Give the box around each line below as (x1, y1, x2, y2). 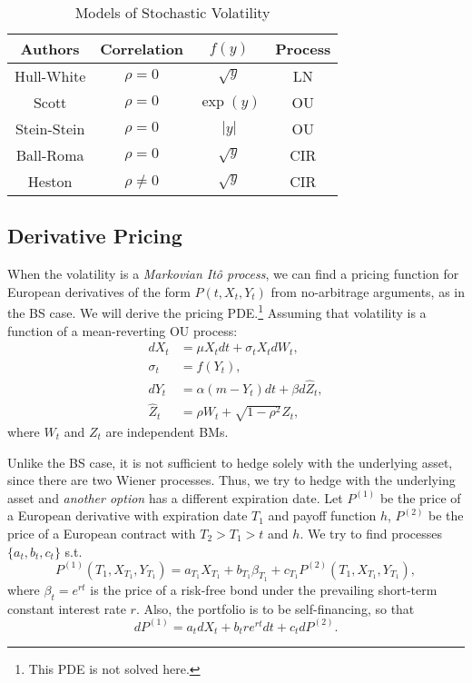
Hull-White (15, 65, 86, 86)
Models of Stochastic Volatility (74, 2, 270, 23)
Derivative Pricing (7, 222, 182, 250)
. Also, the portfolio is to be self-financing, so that (135, 599, 415, 618)
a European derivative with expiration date (7, 506, 248, 525)
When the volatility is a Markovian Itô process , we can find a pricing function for (7, 264, 459, 283)
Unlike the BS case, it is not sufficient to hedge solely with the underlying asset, (7, 452, 453, 471)
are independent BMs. (105, 421, 229, 440)
